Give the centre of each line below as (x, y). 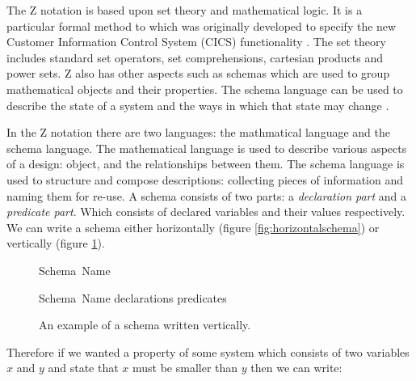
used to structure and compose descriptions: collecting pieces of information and (205, 179)
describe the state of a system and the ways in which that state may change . (198, 105)
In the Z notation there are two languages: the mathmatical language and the (198, 132)
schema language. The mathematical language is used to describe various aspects (207, 148)
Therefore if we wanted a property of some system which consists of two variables (208, 351)
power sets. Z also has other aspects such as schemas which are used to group (198, 73)
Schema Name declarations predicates (133, 297)
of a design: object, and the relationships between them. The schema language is (206, 164)
